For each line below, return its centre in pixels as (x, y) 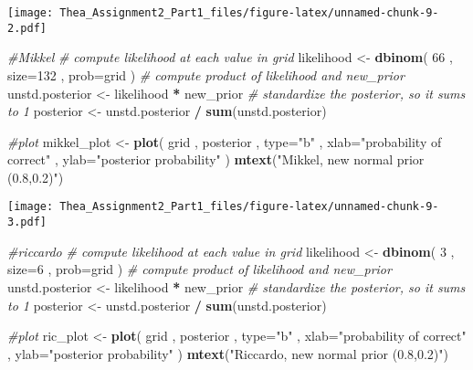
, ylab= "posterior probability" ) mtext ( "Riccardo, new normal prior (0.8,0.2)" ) (228, 353)
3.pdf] (27, 222)
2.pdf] (27, 28)
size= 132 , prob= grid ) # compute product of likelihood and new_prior (206, 74)
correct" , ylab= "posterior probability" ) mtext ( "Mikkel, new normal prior (216, 159)
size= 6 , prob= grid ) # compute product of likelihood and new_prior (200, 269)
